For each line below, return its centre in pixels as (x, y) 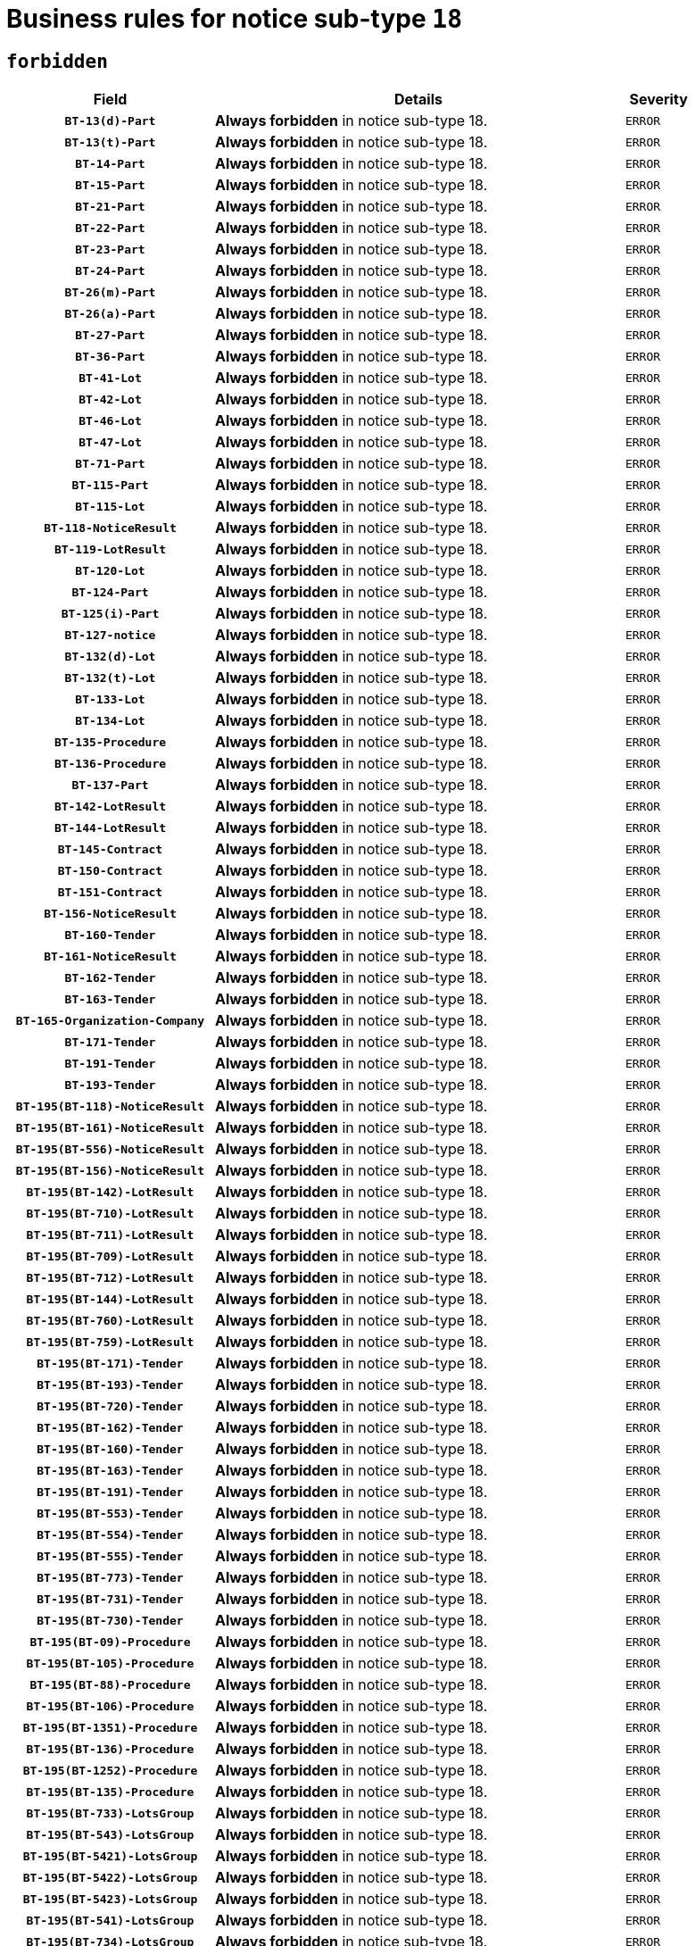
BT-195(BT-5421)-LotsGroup (110, 1856)
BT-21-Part (110, 206)
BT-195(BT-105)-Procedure (110, 1663)
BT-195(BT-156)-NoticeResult (110, 1170)
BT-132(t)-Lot (110, 678)
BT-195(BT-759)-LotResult (110, 1342)
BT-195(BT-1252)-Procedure (110, 1770)
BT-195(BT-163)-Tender (110, 1470)
